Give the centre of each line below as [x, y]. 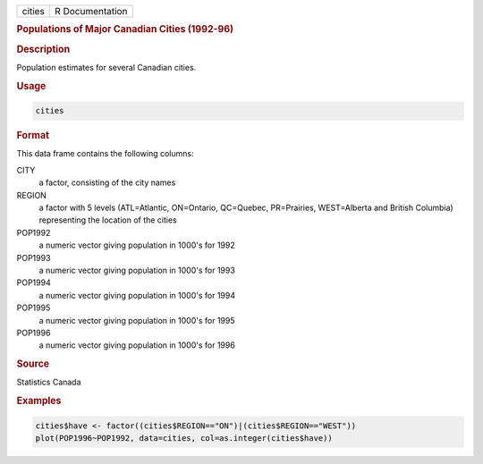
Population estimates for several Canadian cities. [106, 67]
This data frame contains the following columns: [105, 154]
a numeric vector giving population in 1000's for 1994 [137, 295]
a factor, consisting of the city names [107, 182]
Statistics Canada [49, 382]
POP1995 [34, 308]
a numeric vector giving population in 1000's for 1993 [137, 270]
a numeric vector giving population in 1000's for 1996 [137, 345]
